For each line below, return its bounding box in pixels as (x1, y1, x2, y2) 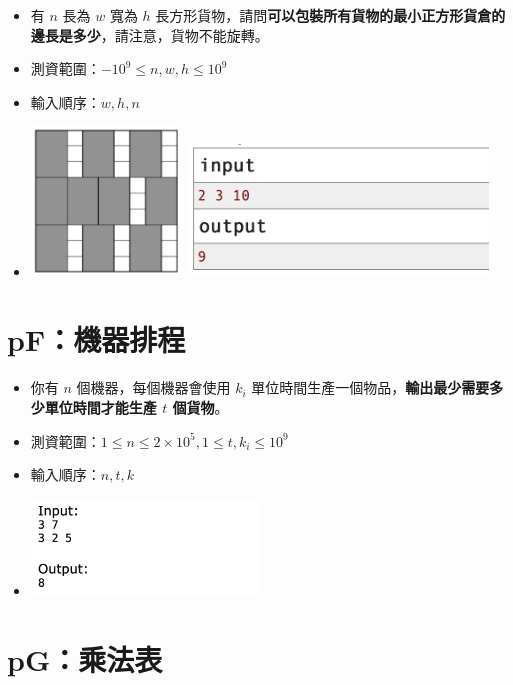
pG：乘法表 (7, 638, 163, 679)
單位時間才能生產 (44, 396, 157, 417)
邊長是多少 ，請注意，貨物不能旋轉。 (30, 24, 269, 45)
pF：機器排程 (7, 319, 186, 360)
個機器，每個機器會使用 (76, 377, 231, 398)
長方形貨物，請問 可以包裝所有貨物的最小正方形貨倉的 (155, 5, 506, 25)
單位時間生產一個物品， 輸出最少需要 (251, 377, 490, 398)
